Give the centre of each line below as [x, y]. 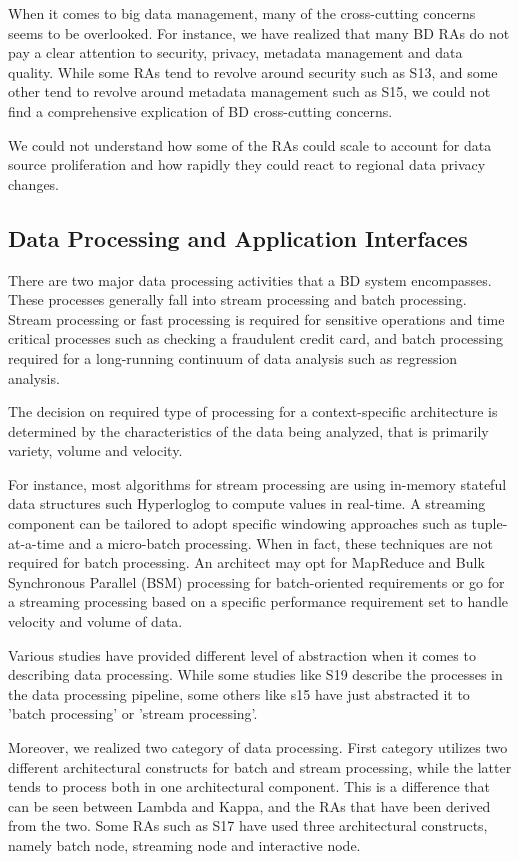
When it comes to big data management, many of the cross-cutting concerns [242, 13]
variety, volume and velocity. [95, 450]
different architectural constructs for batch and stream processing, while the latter [260, 766]
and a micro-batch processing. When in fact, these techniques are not [280, 542]
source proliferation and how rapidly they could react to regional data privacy [247, 164]
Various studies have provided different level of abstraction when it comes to [242, 654]
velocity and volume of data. [95, 621]
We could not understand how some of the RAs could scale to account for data [250, 144]
